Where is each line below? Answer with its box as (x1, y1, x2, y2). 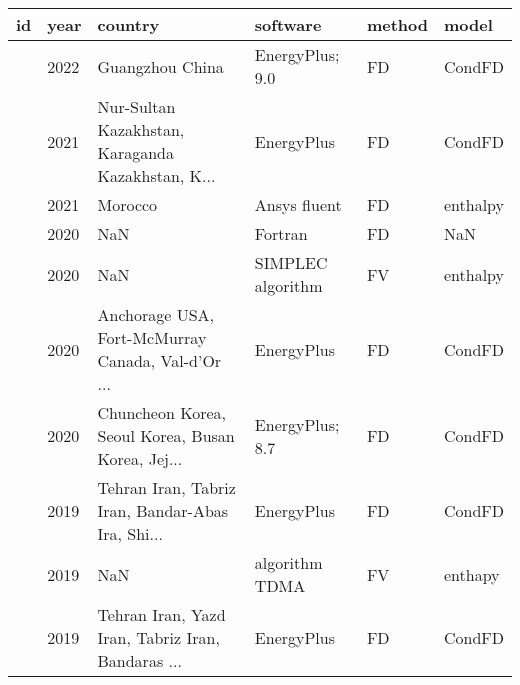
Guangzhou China (97, 54, 224, 78)
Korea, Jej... (97, 447, 183, 470)
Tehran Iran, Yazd (97, 603, 226, 626)
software (254, 13, 322, 36)
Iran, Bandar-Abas (97, 499, 229, 522)
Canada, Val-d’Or (97, 349, 222, 372)
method (366, 13, 428, 36)
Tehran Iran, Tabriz (97, 476, 236, 499)
